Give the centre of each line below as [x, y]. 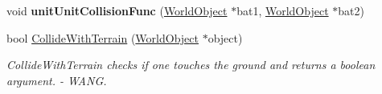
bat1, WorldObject [283, 10]
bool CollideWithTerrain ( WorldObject [103, 37]
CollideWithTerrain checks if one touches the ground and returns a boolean [191, 65]
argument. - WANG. [57, 80]
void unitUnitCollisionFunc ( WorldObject [117, 10]
